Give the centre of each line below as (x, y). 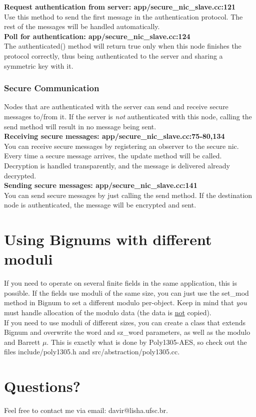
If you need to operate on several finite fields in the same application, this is (120, 283)
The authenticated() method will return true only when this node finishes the (123, 46)
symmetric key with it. (39, 65)
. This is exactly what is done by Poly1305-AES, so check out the (147, 342)
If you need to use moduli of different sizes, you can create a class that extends (125, 322)
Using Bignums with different (108, 239)
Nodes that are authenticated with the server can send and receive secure (116, 107)
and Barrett (22, 342)
